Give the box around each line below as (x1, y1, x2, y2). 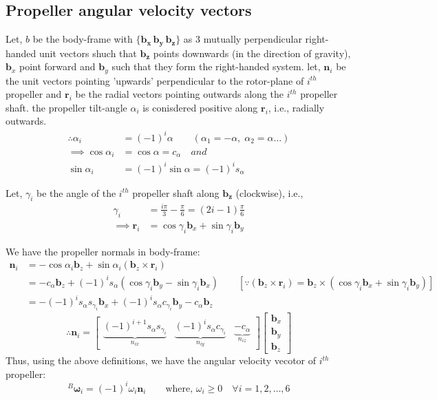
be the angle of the (36, 185, 116, 200)
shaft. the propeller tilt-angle (6, 100, 127, 114)
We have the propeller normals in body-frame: (6, 244, 200, 258)
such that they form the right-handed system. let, (111, 59, 321, 74)
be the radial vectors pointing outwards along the (75, 87, 284, 101)
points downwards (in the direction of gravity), (153, 45, 351, 60)
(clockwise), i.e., (235, 185, 303, 200)
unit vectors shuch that (39, 45, 137, 60)
